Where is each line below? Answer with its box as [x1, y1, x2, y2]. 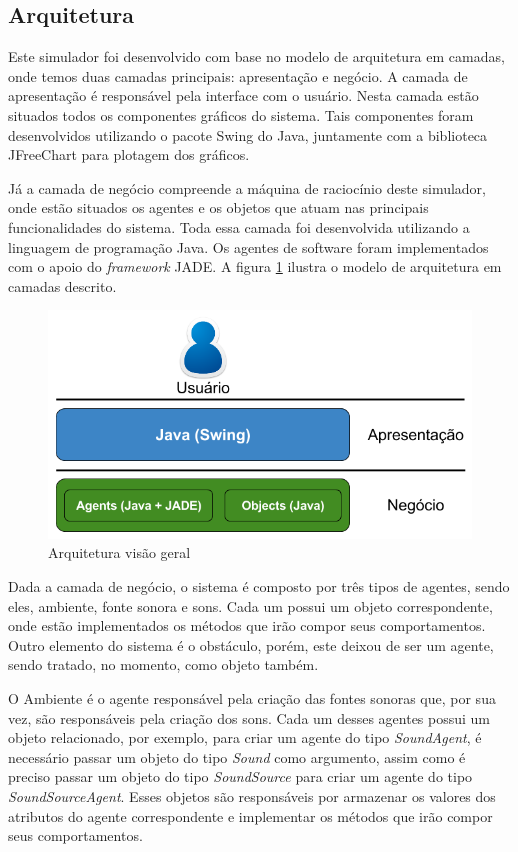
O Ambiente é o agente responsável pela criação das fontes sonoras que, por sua [8, 688, 496, 709]
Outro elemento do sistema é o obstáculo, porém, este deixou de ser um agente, [8, 634, 494, 655]
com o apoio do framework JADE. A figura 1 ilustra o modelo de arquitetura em [8, 256, 502, 277]
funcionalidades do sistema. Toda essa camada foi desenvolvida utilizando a [8, 216, 470, 237]
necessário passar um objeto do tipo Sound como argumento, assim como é [8, 746, 466, 767]
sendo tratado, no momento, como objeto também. [8, 654, 319, 675]
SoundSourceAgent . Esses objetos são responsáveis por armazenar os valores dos [8, 786, 496, 806]
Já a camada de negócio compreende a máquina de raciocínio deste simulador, [8, 177, 486, 198]
